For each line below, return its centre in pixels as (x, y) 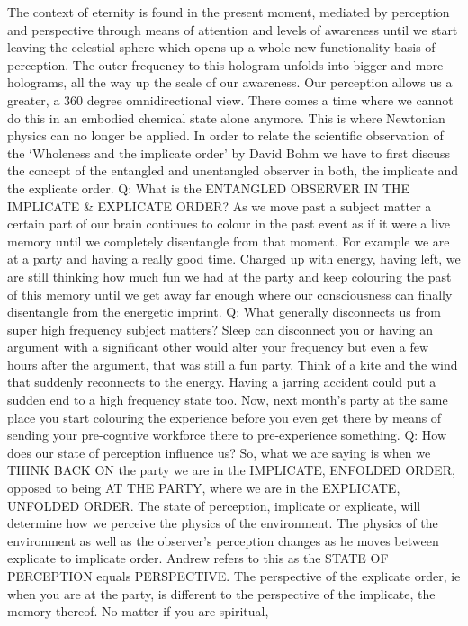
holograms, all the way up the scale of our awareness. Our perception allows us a (230, 82)
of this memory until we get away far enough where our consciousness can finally (230, 294)
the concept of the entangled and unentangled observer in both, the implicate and (233, 170)
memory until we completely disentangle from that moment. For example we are (229, 241)
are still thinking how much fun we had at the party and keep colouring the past (229, 276)
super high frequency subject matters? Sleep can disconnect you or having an (220, 329)
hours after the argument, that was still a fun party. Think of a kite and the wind (233, 364)
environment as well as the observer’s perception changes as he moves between (223, 540)
